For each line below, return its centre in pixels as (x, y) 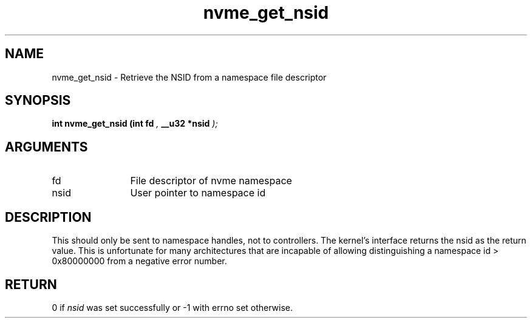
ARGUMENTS (46, 147)
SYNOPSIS (38, 101)
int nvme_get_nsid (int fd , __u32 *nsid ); (135, 124)
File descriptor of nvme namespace (211, 181)
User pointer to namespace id (198, 193)
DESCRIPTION (48, 217)
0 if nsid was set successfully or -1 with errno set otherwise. (172, 307)
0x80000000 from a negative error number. (139, 261)
